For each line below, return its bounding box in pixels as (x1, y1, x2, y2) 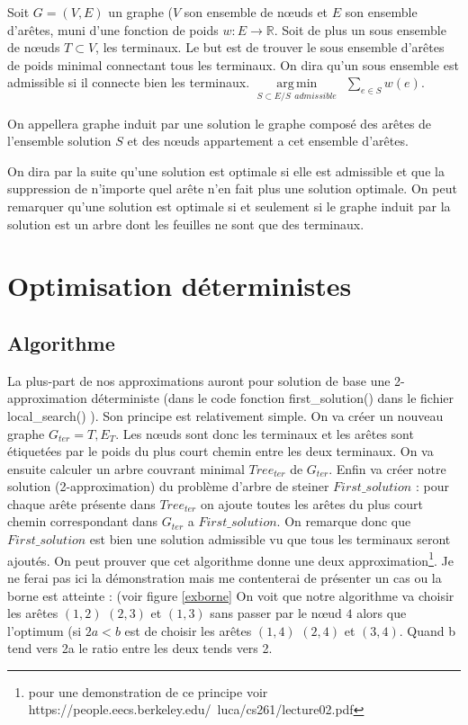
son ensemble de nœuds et (184, 3, 328, 21)
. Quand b (399, 621, 455, 640)
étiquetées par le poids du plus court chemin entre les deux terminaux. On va (7, 442, 434, 461)
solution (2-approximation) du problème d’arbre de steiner (7, 477, 329, 496)
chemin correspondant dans (7, 512, 158, 531)
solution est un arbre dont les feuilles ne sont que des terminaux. (7, 214, 364, 233)
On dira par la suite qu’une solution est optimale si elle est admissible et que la (7, 161, 445, 180)
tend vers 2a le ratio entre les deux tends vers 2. (7, 639, 273, 658)
